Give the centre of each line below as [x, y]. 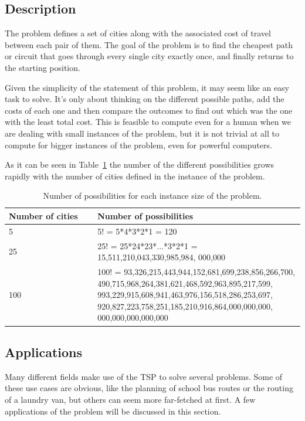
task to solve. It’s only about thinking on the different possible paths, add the [145, 99]
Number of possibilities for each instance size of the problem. [152, 196]
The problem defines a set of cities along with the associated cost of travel [138, 33]
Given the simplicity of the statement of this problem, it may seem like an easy [147, 87]
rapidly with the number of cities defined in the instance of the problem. [135, 176]
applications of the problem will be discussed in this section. [113, 411]
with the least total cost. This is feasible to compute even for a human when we [148, 122]
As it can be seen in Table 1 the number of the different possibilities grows [140, 164]
